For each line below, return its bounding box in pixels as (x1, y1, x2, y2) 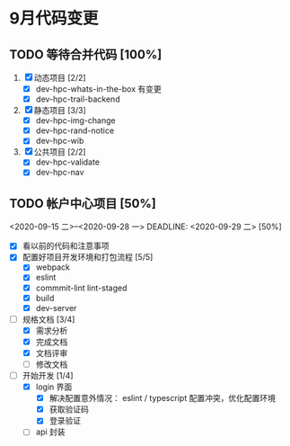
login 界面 (35, 381, 73, 392)
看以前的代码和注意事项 (22, 240, 110, 252)
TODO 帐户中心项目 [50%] (9, 195, 157, 211)
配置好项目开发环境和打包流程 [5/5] (22, 252, 154, 263)
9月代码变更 (9, 8, 99, 29)
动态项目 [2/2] (33, 73, 87, 83)
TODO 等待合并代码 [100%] (9, 47, 163, 62)
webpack (35, 262, 70, 272)
